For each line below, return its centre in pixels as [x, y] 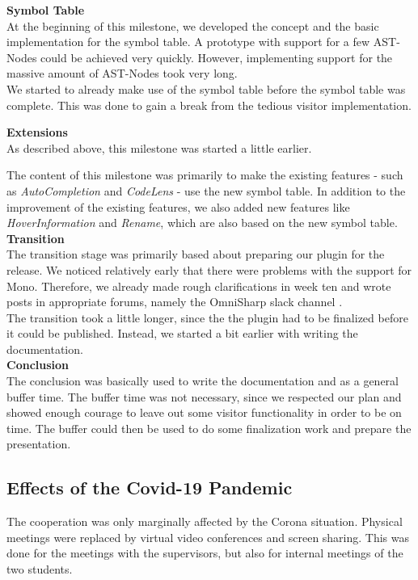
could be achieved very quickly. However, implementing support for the [217, 57]
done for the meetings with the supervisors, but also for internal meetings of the [205, 553]
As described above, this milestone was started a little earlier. [159, 147]
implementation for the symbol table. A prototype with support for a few [188, 42]
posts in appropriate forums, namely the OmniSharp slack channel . [175, 302]
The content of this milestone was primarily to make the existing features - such [205, 175]
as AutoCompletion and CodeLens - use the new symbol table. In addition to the [206, 190]
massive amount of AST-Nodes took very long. [122, 73]
